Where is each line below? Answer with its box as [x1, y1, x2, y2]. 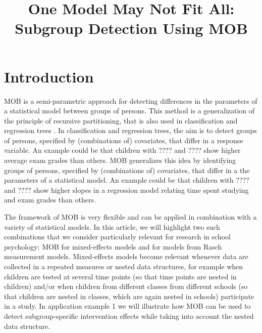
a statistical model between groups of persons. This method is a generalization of [4, 105, 255, 116]
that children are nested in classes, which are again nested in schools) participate [4, 290, 254, 301]
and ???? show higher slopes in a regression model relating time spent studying [4, 184, 249, 195]
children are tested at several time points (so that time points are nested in [4, 271, 237, 281]
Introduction [4, 66, 94, 87]
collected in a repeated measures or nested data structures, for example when [4, 261, 243, 271]
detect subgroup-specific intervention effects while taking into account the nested [4, 310, 254, 321]
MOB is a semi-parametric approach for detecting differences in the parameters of [4, 95, 257, 106]
